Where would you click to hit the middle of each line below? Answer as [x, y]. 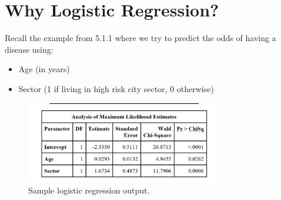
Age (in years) [44, 69]
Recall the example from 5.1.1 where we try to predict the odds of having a [140, 38]
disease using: [29, 49]
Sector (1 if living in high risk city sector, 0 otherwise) [116, 88]
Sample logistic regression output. [89, 190]
